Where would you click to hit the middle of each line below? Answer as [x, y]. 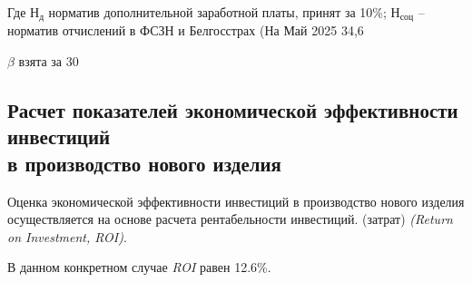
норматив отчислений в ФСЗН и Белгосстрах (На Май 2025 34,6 [186, 30]
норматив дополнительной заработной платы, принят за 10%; [217, 12]
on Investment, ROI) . [67, 236]
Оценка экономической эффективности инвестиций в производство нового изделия [236, 201]
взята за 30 [49, 61]
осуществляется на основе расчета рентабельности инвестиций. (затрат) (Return [230, 219]
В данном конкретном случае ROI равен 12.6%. [139, 267]
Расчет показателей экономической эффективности [233, 110]
